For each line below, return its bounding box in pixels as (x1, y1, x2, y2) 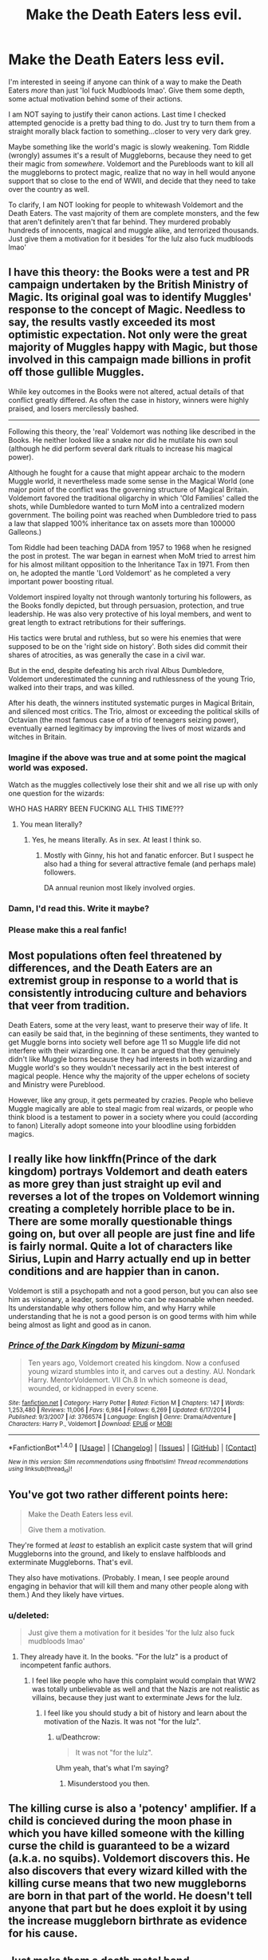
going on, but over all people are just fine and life (8, 1227, 255, 1241)
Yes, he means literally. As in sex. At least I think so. (31, 835, 202, 845)
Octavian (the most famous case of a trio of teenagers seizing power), (8, 715, 239, 724)
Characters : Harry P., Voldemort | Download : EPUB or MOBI (8, 1420, 173, 1428)
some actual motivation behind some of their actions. (8, 94, 183, 103)
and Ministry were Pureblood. (8, 1079, 105, 1089)
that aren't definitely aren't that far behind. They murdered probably (8, 217, 231, 226)
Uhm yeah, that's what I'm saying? (55, 1763, 169, 1772)
